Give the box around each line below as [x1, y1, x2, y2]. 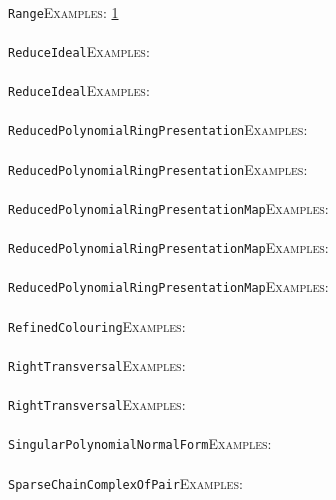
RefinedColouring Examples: [8, 315, 186, 336]
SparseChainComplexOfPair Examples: [8, 472, 243, 493]
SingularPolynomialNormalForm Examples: [8, 433, 272, 454]
